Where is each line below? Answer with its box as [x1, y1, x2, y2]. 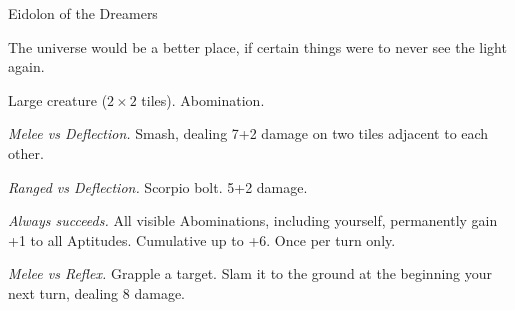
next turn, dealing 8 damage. [8, 282, 186, 303]
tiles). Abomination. [141, 89, 265, 110]
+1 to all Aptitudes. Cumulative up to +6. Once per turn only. [8, 229, 396, 250]
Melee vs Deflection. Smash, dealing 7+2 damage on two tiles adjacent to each [8, 123, 489, 144]
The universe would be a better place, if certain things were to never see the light [8, 36, 507, 57]
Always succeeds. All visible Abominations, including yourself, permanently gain [8, 210, 498, 231]
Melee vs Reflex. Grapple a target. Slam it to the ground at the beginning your [8, 263, 493, 284]
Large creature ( [8, 89, 108, 110]
